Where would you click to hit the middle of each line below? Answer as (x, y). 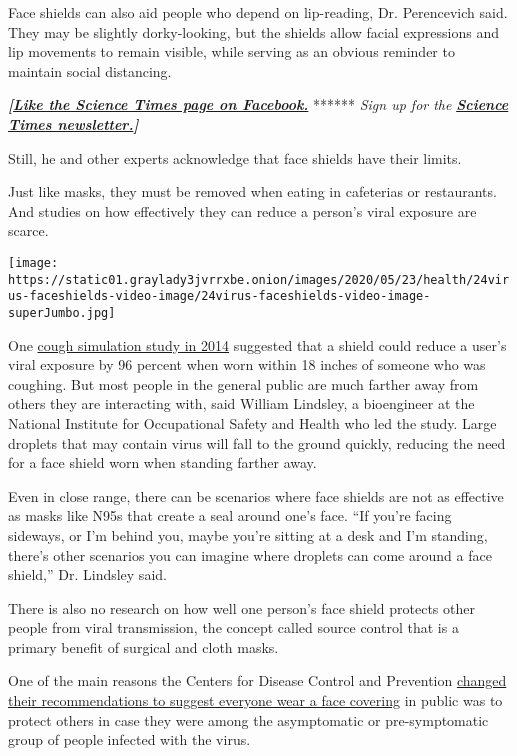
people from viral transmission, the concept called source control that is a (233, 627)
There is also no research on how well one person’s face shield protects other (241, 607)
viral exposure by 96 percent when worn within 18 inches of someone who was (247, 364)
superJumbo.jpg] (62, 312)
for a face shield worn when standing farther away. (162, 462)
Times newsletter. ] (73, 123)
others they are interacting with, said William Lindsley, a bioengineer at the (241, 403)
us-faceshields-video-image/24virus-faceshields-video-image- (219, 296)
